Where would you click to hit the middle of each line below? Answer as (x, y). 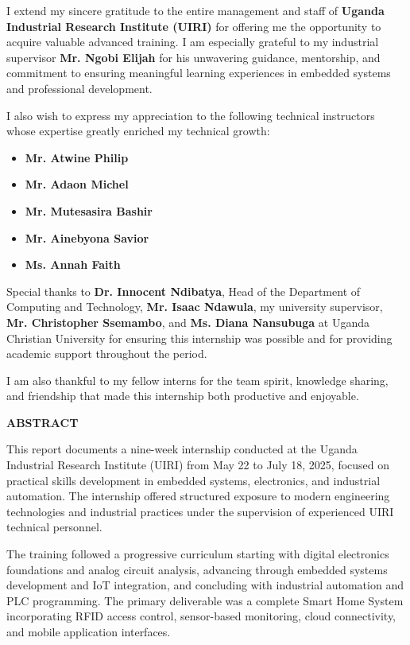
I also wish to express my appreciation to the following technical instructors (191, 115)
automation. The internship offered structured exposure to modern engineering (198, 496)
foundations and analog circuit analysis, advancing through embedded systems (197, 569)
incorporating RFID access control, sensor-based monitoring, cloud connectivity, (201, 616)
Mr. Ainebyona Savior (87, 237)
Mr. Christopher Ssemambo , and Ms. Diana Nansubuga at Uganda (188, 322)
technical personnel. (54, 527)
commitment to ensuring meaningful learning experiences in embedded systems (199, 73)
